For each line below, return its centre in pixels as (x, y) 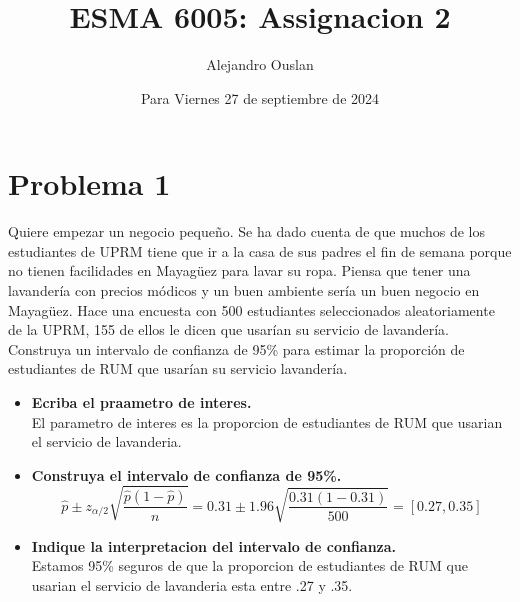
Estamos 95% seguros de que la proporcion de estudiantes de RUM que (249, 565)
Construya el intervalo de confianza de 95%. (186, 474)
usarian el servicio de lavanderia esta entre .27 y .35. (192, 585)
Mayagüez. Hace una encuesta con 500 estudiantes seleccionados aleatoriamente (251, 309)
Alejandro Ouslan (260, 64)
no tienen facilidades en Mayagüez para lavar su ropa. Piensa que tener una (239, 270)
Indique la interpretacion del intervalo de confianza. (214, 545)
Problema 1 (89, 183)
